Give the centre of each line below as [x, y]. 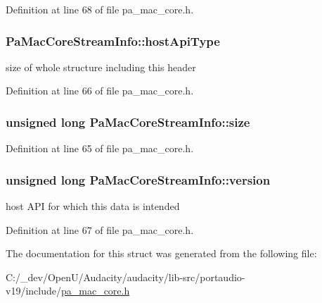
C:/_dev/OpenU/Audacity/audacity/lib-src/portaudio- [125, 277]
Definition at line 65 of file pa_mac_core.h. [100, 148]
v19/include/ [33, 291]
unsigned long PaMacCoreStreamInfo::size [128, 122]
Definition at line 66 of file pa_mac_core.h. [100, 91]
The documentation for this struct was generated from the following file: [161, 253]
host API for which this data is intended [93, 206]
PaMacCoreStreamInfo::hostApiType [113, 41]
